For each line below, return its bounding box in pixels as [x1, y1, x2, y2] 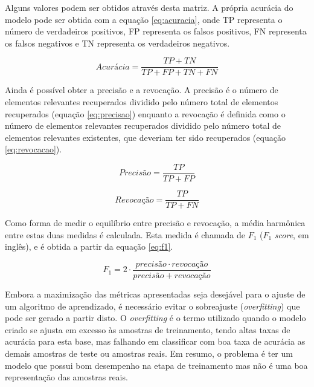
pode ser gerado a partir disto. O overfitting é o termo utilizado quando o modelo [5, 311, 306, 324]
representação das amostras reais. [5, 371, 128, 383]
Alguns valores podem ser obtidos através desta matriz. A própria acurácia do [5, 1, 293, 13]
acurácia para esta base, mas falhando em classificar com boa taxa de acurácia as [5, 335, 306, 348]
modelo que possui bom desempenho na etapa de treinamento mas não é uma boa [5, 359, 308, 371]
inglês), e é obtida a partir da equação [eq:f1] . [5, 240, 173, 253]
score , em [274, 228, 309, 241]
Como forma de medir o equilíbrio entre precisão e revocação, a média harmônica [5, 216, 306, 229]
